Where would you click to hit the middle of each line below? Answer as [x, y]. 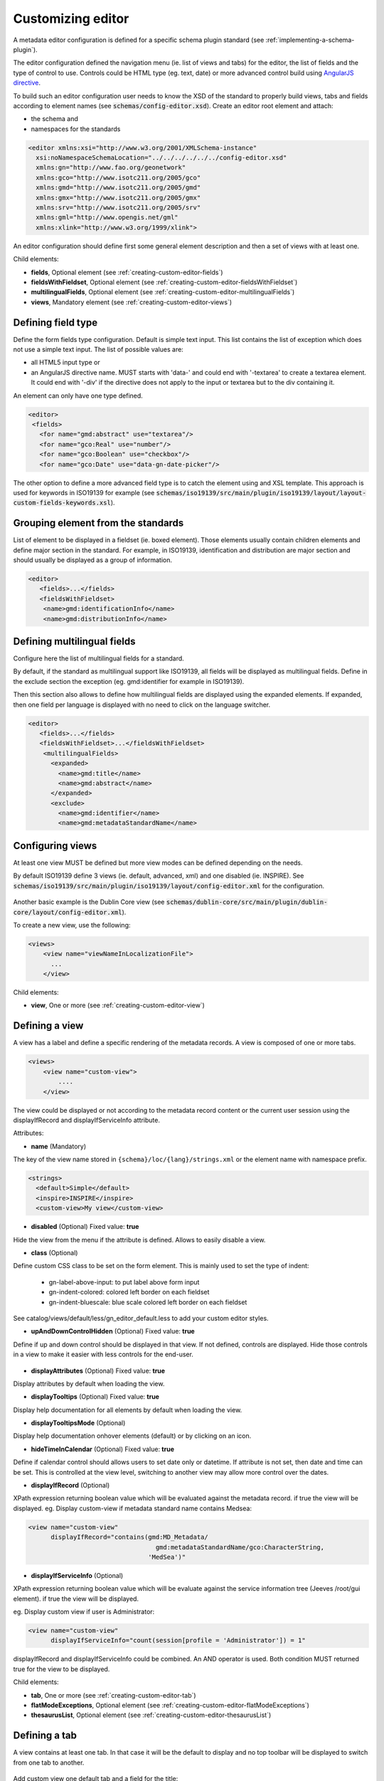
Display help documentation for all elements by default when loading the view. [128, 1410]
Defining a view [48, 1026]
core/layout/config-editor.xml [68, 912]
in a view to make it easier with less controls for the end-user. [103, 1354]
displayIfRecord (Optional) [70, 1485]
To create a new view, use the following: [72, 925]
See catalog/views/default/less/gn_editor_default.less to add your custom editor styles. [141, 1318]
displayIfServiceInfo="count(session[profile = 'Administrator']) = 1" [178, 1641]
